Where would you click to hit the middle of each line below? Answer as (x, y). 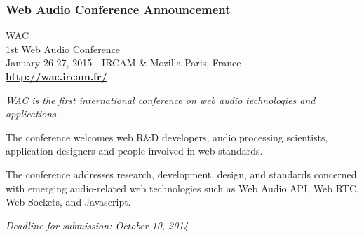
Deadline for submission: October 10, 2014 (97, 225)
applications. (33, 114)
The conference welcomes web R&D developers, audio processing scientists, (167, 137)
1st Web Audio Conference (63, 49)
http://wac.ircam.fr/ (56, 76)
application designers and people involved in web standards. (134, 151)
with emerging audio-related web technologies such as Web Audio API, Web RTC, (182, 188)
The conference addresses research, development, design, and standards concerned (181, 174)
